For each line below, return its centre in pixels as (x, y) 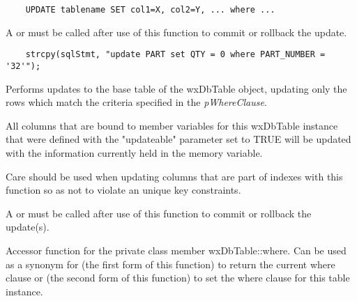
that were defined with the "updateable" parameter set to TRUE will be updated (178, 139)
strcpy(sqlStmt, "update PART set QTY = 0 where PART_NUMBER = (175, 55)
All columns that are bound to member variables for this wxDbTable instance (172, 125)
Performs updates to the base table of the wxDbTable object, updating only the (176, 88)
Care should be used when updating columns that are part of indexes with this (174, 176)
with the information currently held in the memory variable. (134, 152)
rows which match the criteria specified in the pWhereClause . (136, 102)
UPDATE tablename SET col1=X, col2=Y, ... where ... (150, 10)
